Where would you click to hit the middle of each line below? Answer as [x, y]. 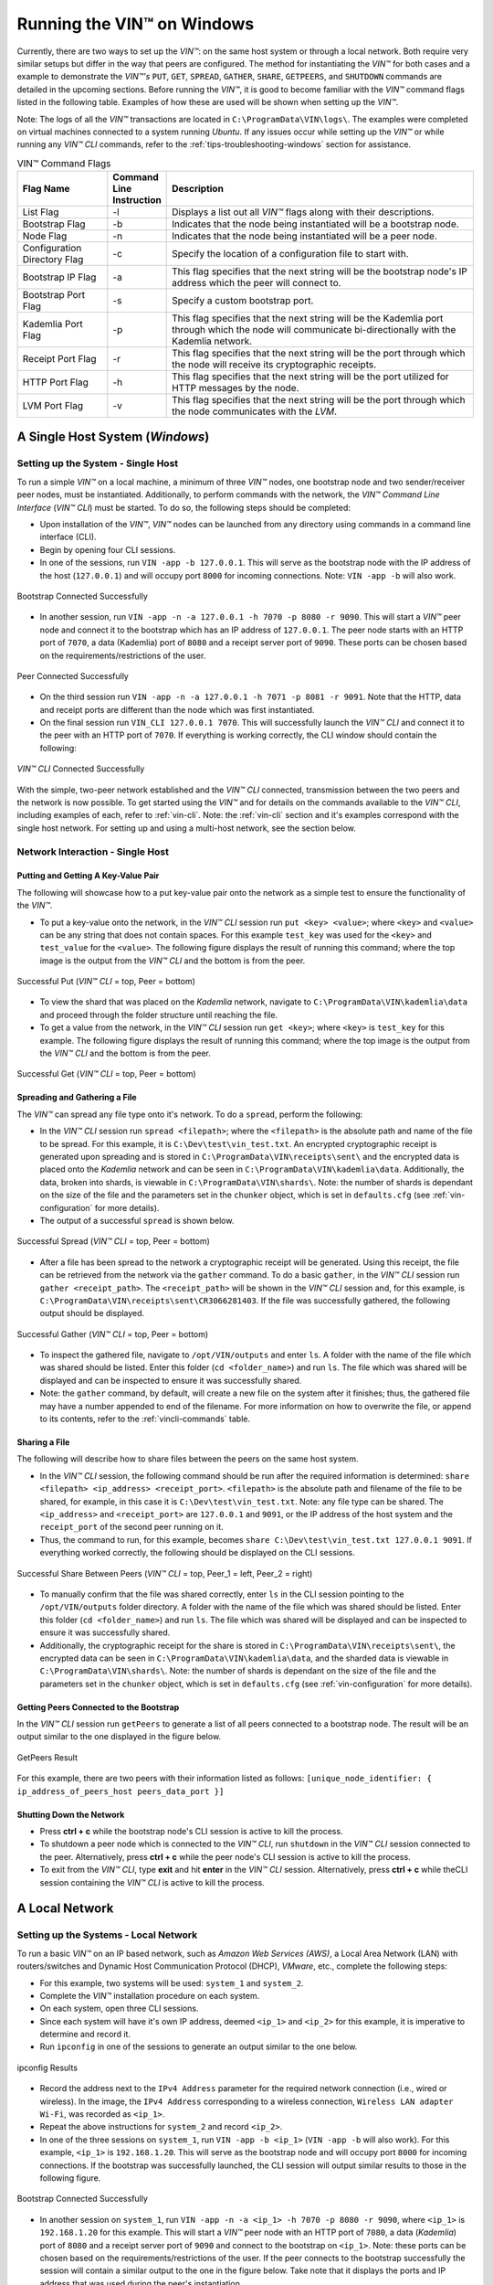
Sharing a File [43, 1442]
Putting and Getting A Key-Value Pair [88, 876]
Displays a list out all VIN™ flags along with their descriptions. [303, 212]
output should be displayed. [92, 1313]
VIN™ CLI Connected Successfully [81, 769]
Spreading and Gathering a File [77, 1098]
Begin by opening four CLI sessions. [108, 549]
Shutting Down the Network [71, 1814]
